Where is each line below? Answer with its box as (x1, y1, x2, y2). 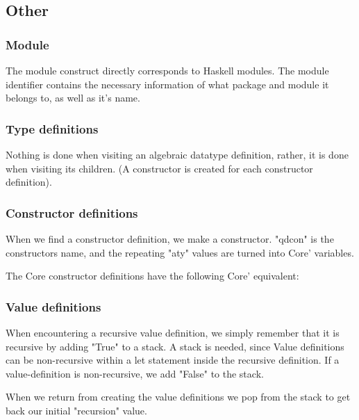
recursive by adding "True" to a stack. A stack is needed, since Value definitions (6, 339, 344, 353)
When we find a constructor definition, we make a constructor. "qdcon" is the (6, 232, 334, 245)
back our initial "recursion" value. (6, 403, 147, 417)
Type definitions (6, 120, 99, 137)
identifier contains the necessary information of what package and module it (6, 76, 329, 91)
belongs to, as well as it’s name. (6, 90, 140, 105)
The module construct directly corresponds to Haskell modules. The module (6, 63, 329, 77)
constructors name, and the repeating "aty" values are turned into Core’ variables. (6, 245, 354, 259)
